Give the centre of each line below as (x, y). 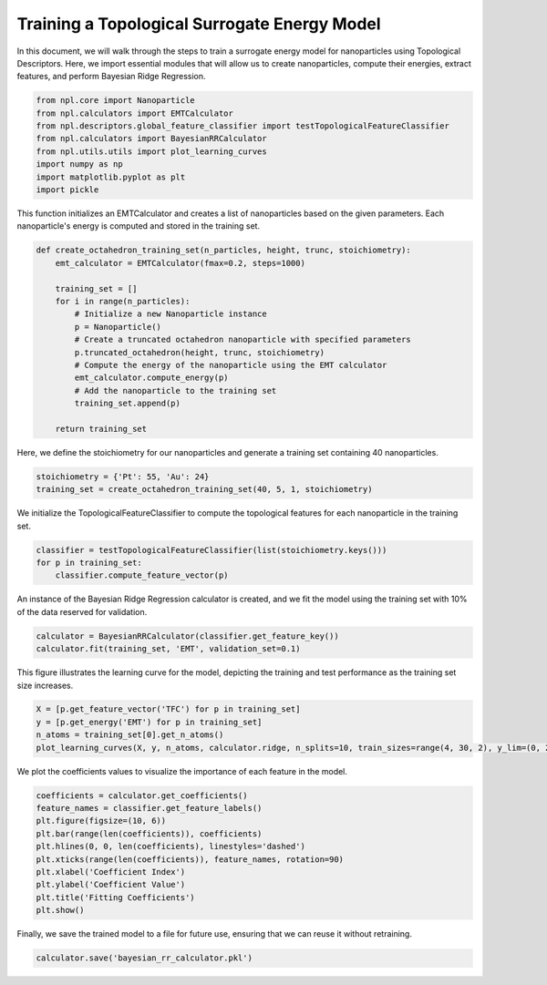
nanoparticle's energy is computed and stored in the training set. (138, 226)
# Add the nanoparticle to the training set (175, 390)
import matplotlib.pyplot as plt (111, 177)
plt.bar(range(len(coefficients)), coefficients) (149, 833)
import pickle (67, 190)
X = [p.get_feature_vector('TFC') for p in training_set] (168, 709)
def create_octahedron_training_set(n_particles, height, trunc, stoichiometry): (224, 250)
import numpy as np (79, 164)
